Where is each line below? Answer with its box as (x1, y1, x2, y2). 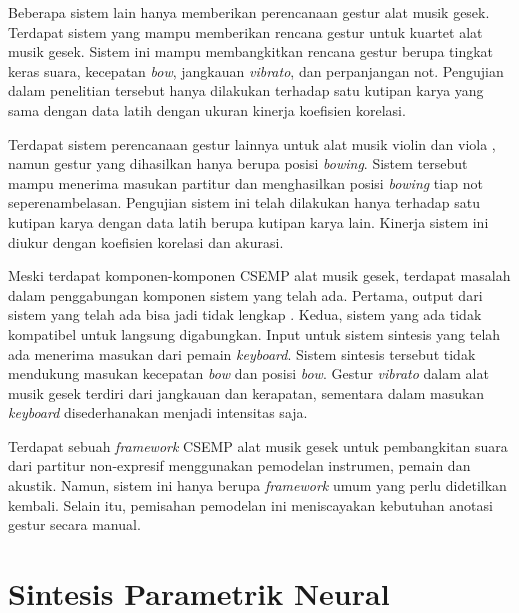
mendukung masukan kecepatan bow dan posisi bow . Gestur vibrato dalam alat (8, 363, 489, 384)
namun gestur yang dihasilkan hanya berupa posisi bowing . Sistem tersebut (8, 153, 468, 174)
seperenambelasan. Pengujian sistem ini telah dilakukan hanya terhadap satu (8, 192, 481, 213)
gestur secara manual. (8, 514, 141, 535)
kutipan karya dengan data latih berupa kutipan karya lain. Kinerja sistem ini (8, 211, 489, 232)
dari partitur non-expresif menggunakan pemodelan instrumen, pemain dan (8, 455, 471, 476)
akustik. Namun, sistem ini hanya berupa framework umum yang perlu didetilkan (8, 475, 507, 496)
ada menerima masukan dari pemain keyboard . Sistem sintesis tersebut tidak (8, 343, 476, 364)
